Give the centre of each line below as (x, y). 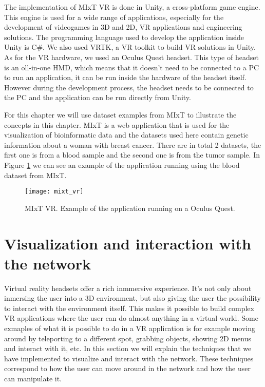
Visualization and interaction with (128, 243)
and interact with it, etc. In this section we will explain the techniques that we (128, 348)
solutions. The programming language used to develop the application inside (124, 37)
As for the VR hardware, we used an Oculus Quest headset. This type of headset (131, 57)
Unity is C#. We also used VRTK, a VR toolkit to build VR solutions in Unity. (130, 47)
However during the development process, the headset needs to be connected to (129, 87)
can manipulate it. (33, 378)
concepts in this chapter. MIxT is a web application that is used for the (117, 124)
